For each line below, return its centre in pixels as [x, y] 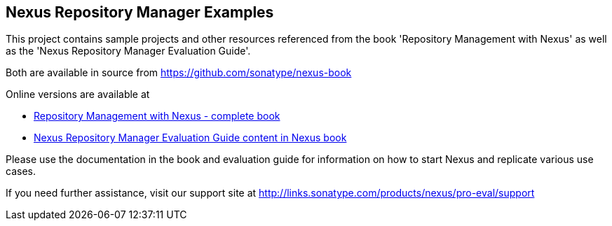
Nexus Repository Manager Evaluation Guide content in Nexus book [190, 138]
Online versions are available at [78, 94]
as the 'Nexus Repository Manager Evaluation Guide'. [128, 51]
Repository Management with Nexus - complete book [157, 116]
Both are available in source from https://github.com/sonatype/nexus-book [179, 73]
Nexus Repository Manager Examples [140, 12]
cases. [21, 171]
